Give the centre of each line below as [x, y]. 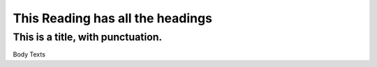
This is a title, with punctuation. [88, 37]
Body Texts [29, 54]
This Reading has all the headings [113, 18]
